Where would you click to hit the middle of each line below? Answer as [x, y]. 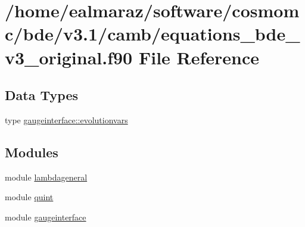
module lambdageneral [46, 177]
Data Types [41, 95]
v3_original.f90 [69, 57]
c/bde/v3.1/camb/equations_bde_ [152, 34]
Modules [32, 152]
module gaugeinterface [46, 217]
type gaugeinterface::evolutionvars [66, 119]
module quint [29, 197]
